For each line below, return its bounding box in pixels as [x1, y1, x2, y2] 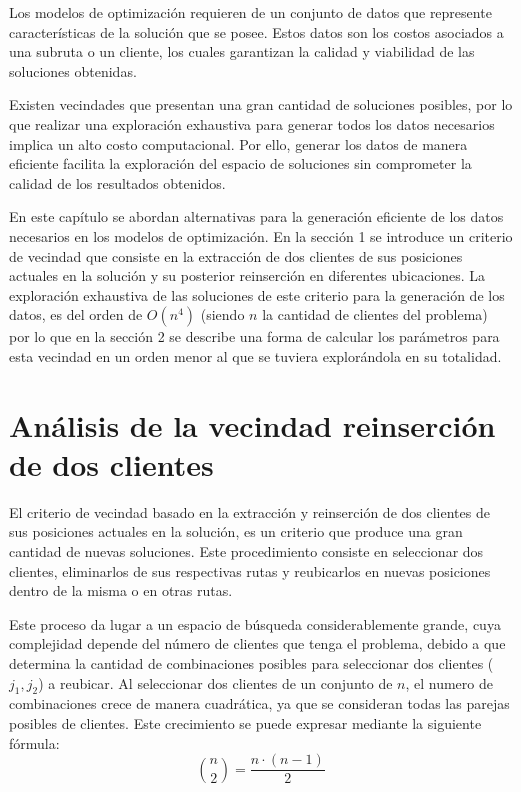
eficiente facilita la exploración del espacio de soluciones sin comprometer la [9, 153, 472, 174]
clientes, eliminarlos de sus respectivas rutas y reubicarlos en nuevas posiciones [9, 560, 491, 581]
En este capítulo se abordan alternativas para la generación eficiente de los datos [9, 206, 504, 227]
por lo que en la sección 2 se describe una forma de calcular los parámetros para [9, 326, 500, 347]
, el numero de [405, 672, 493, 693]
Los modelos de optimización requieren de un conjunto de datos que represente [9, 2, 492, 22]
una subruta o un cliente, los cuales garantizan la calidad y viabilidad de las [9, 41, 475, 62]
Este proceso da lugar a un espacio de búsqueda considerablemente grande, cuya [9, 613, 501, 634]
